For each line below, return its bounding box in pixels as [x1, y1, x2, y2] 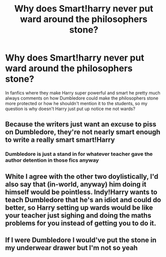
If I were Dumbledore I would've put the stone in [5, 236, 157, 245]
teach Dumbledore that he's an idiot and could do [5, 195, 162, 204]
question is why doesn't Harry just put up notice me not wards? [5, 106, 136, 112]
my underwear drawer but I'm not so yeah [5, 244, 138, 252]
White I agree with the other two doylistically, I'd [5, 172, 159, 181]
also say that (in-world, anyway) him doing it [5, 180, 147, 188]
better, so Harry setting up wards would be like [5, 203, 153, 212]
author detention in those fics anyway [5, 157, 99, 164]
